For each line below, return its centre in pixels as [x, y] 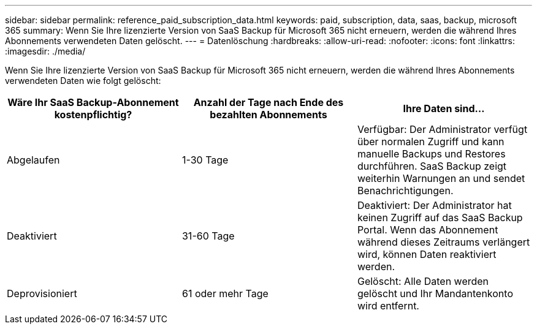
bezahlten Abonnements [268, 115]
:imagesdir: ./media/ [45, 51]
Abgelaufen [33, 160]
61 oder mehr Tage [225, 293]
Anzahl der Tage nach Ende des [268, 102]
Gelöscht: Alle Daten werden [423, 281]
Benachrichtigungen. [405, 191]
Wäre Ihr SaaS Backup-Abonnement [93, 102]
